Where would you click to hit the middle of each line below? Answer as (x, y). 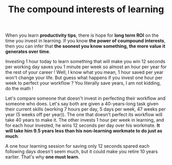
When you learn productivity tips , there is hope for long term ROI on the (82, 35)
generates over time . (28, 51)
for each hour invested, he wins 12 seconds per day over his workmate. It (83, 125)
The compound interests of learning (86, 9)
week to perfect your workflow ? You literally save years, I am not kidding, (83, 83)
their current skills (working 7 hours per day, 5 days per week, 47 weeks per (86, 109)
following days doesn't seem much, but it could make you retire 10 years (82, 152)
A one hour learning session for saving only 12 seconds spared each (78, 146)
